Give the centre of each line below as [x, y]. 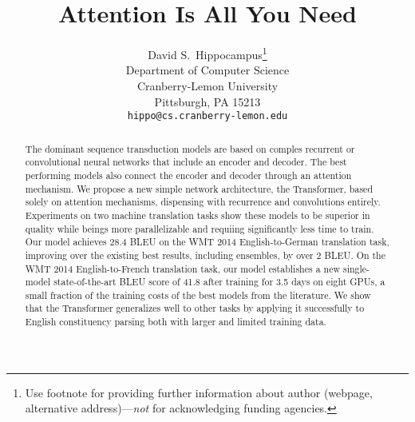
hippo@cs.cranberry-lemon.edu [207, 116]
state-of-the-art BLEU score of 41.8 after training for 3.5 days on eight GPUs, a [219, 282]
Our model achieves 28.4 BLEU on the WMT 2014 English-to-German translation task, [207, 242]
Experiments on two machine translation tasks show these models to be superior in [198, 215]
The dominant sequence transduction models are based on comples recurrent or [190, 148]
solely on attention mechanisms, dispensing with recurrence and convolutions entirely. [203, 202]
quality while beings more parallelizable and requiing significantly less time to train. [200, 228]
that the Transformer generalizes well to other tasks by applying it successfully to [195, 308]
